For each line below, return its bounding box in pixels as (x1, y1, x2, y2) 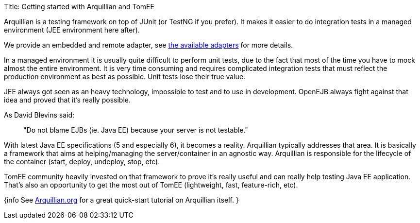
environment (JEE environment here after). (4, 26, 140, 34)
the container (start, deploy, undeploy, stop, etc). (4, 157, 160, 166)
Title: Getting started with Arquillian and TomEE (4, 2, 154, 11)
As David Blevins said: (4, 111, 75, 119)
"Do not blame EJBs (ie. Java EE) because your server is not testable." (23, 126, 248, 134)
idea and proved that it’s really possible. (4, 96, 131, 104)
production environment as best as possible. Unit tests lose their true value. (4, 72, 246, 81)
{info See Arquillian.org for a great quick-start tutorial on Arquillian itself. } (4, 196, 239, 204)
